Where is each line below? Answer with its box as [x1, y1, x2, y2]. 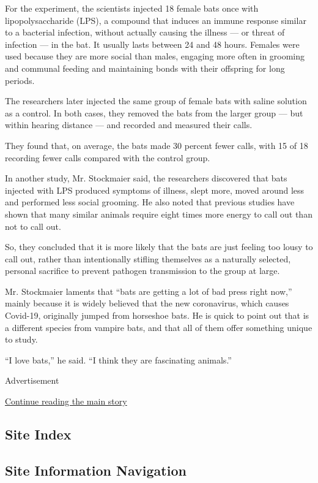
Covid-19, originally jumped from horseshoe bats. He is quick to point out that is [5, 309, 309, 322]
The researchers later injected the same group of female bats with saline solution [5, 94, 307, 107]
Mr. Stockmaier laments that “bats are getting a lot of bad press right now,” [5, 284, 292, 297]
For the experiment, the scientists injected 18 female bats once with [5, 2, 259, 14]
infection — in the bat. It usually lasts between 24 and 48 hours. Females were [5, 37, 300, 50]
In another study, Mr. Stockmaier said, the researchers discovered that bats [5, 172, 287, 184]
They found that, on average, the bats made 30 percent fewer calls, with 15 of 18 [5, 139, 308, 151]
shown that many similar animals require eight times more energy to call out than [5, 207, 312, 220]
